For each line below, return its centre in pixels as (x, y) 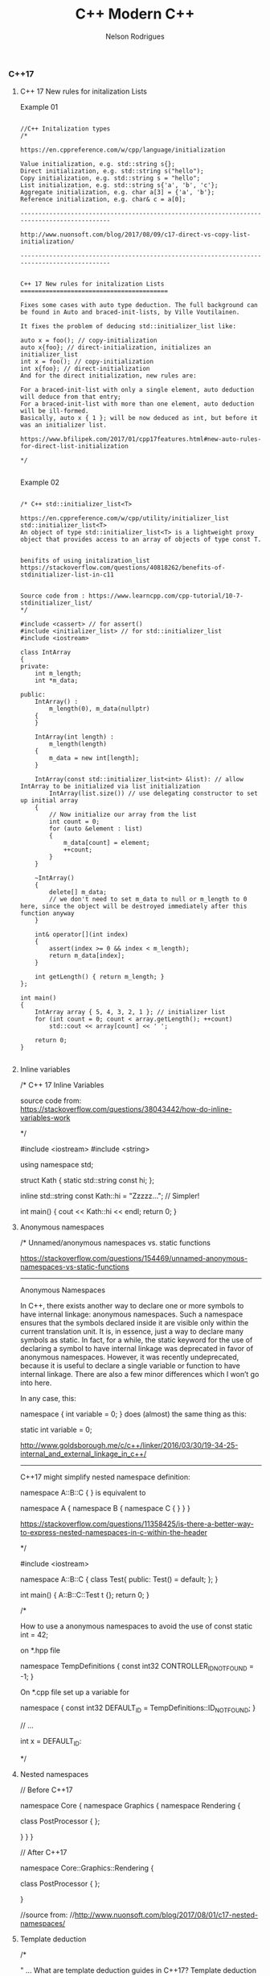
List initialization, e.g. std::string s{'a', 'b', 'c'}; (119, 185)
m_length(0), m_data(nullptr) (100, 709)
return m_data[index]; (87, 956)
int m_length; (58, 674)
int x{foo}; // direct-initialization (85, 369)
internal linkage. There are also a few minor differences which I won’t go (139, 1375)
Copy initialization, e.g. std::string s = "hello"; (110, 178)
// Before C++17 (46, 1790)
